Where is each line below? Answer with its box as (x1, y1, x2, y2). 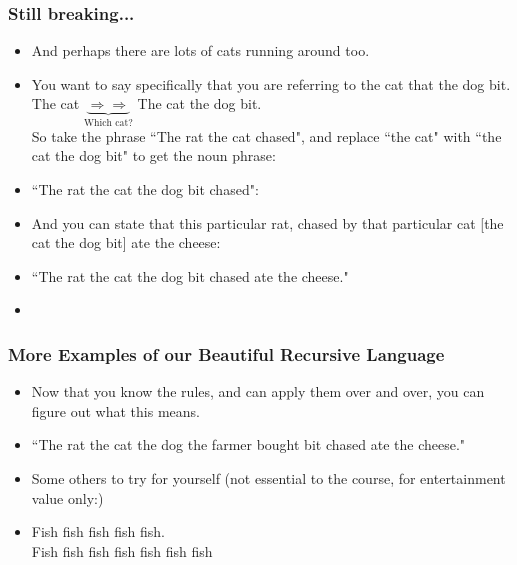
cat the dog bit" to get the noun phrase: (31, 145, 276, 166)
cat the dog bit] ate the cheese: (31, 232, 221, 253)
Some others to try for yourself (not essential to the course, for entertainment (31, 468, 506, 488)
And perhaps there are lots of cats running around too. (31, 40, 370, 61)
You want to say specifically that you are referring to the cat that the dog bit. (31, 73, 511, 94)
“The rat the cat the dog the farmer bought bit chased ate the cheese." (31, 434, 466, 455)
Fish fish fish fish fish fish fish (31, 540, 213, 561)
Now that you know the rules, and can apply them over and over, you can (31, 381, 485, 402)
